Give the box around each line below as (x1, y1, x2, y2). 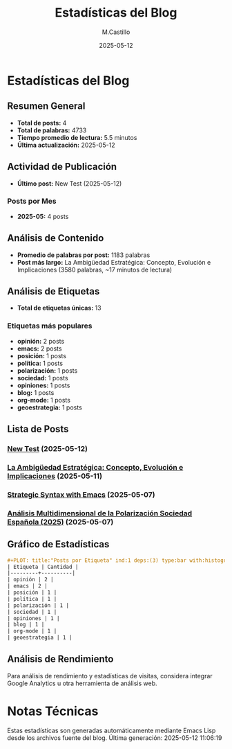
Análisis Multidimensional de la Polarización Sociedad (7, 508, 193, 518)
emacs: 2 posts (17, 344, 62, 353)
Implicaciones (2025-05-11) (7, 471, 102, 481)
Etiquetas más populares (7, 321, 93, 331)
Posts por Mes (7, 196, 57, 206)
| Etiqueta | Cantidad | (7, 563, 79, 570)
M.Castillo (101, 28, 130, 36)
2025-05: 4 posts (17, 212, 69, 220)
